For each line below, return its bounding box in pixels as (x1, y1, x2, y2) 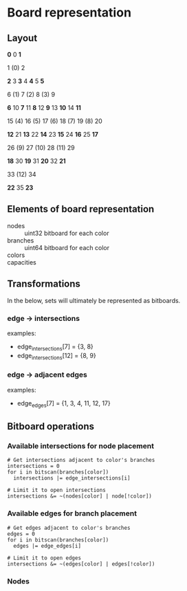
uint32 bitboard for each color (24, 229, 109, 237)
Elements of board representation (7, 203, 155, 215)
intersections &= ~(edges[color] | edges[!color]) (7, 560, 155, 568)
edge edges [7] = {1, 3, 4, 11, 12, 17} (16, 399, 111, 409)
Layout (7, 32, 38, 44)
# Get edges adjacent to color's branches (7, 524, 131, 531)
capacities (7, 258, 36, 266)
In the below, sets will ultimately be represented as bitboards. (7, 296, 181, 304)
